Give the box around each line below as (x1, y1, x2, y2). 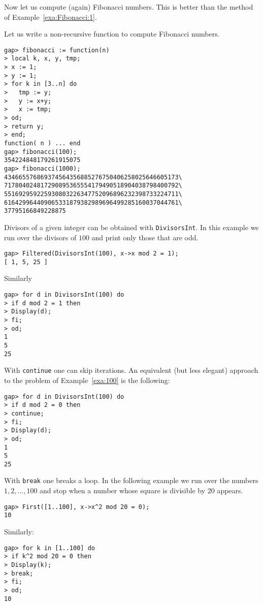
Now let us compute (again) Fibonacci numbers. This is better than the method (4, 2, 253, 12)
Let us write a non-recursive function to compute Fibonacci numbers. (4, 28, 220, 39)
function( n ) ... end (4, 140, 81, 147)
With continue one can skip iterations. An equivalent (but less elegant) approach (4, 365, 258, 375)
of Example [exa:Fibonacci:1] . (4, 11, 97, 22)
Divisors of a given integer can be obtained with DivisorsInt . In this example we (4, 221, 259, 232)
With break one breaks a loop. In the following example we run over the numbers (4, 475, 258, 486)
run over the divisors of (4, 232, 77, 242)
